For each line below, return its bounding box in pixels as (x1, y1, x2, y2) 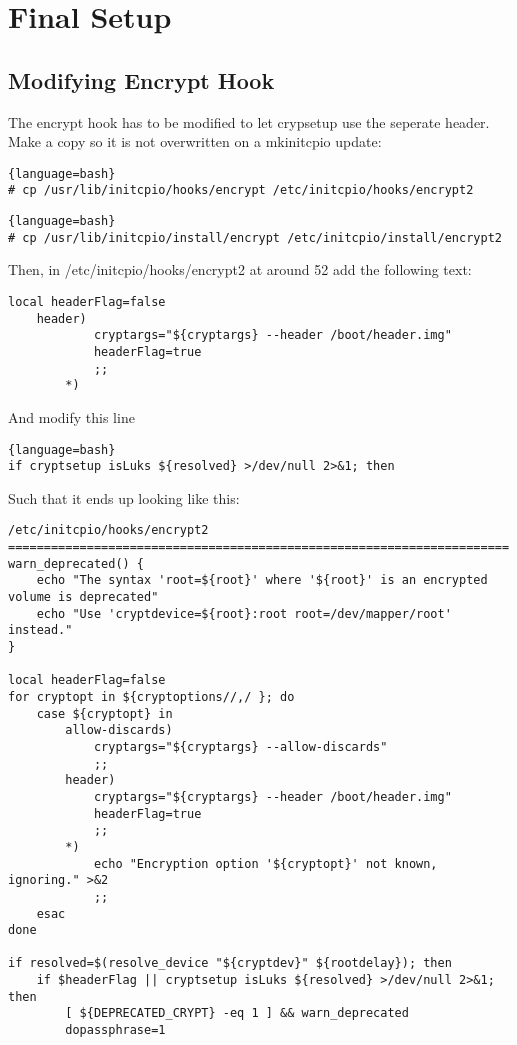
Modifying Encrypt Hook (8, 64, 275, 95)
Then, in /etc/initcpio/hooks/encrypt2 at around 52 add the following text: (8, 259, 472, 280)
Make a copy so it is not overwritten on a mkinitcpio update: (8, 131, 382, 152)
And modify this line (8, 406, 135, 427)
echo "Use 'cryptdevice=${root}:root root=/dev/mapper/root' (36, 606, 452, 621)
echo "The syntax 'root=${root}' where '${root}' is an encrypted (36, 573, 488, 588)
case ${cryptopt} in (36, 706, 173, 721)
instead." (8, 623, 73, 638)
